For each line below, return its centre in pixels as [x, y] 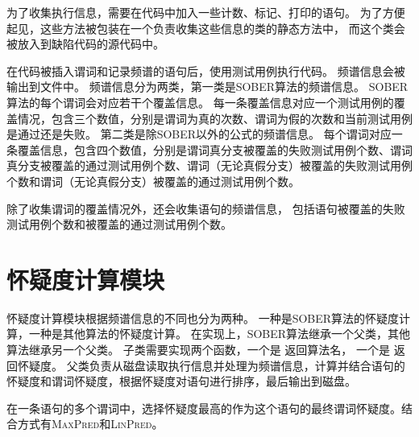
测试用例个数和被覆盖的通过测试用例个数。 [119, 224]
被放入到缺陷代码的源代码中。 [85, 44]
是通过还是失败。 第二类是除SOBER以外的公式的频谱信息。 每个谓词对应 [199, 134]
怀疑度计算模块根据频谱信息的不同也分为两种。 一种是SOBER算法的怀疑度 [203, 317]
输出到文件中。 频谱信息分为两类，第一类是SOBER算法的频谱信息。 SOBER [207, 87]
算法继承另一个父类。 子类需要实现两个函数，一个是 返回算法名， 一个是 [198, 350]
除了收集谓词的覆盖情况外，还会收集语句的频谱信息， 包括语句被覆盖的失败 [206, 208]
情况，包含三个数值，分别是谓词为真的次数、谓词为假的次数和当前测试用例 [215, 118]
